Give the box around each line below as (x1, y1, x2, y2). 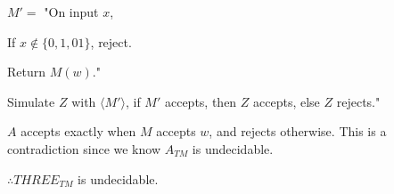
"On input (44, 3, 99, 20)
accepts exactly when (21, 122, 136, 141)
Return (7, 62, 46, 81)
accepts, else (253, 92, 320, 110)
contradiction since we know (7, 139, 160, 158)
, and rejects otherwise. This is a (209, 122, 387, 141)
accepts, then (164, 92, 237, 110)
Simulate (7, 92, 55, 110)
